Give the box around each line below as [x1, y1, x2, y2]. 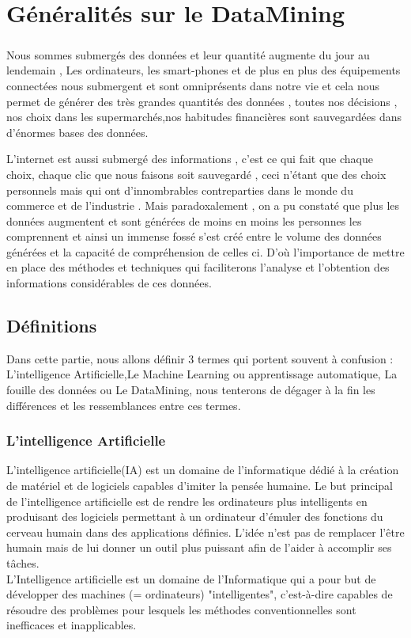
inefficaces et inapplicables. [6, 617, 137, 633]
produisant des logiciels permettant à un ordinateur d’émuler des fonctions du [6, 508, 383, 525]
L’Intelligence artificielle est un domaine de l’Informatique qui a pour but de [6, 570, 376, 587]
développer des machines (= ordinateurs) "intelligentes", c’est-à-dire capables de [6, 586, 393, 602]
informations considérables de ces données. [6, 275, 212, 291]
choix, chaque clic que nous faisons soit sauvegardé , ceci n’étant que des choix [6, 165, 386, 182]
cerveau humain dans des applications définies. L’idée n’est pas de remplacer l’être [6, 523, 405, 540]
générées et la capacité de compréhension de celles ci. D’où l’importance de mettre [6, 243, 405, 260]
